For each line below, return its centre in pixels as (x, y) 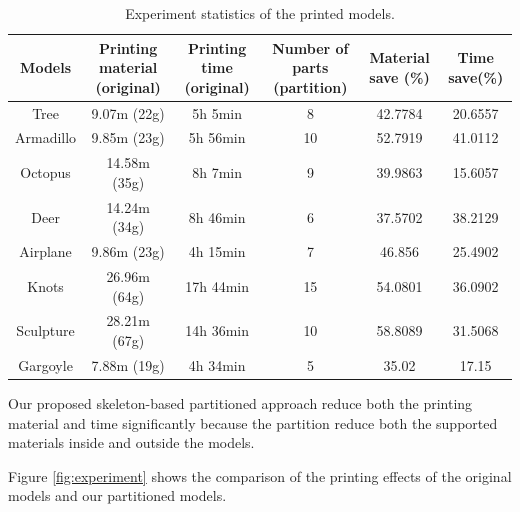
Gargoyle (45, 364)
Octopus (45, 172)
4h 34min (217, 364)
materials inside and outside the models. (131, 442)
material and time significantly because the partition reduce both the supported (253, 422)
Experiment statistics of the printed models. (260, 13)
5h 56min (217, 137)
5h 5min (217, 112)
